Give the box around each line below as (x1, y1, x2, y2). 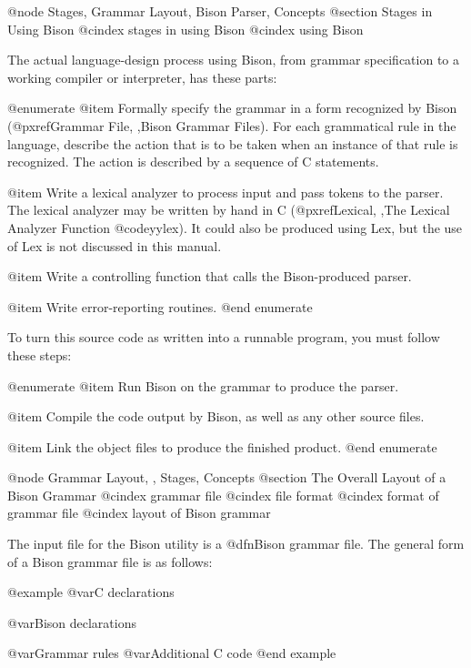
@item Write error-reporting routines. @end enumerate (7, 297, 313, 316)
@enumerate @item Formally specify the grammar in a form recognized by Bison (7, 98, 457, 117)
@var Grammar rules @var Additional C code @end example (7, 643, 336, 663)
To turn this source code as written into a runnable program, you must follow (7, 328, 440, 347)
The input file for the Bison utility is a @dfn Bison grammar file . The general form (7, 534, 465, 553)
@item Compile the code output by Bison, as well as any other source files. (7, 407, 425, 426)
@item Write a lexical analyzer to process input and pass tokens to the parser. (7, 182, 444, 201)
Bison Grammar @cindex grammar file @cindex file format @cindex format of (7, 485, 439, 504)
